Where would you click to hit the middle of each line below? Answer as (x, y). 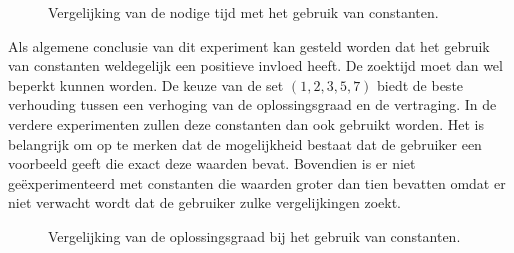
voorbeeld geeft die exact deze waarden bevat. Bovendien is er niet (212, 163)
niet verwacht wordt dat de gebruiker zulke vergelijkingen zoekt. (204, 202)
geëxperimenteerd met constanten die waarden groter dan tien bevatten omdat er (257, 182)
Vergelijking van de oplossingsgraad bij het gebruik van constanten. (254, 235)
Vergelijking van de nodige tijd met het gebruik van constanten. (243, 12)
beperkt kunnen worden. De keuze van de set (146, 84)
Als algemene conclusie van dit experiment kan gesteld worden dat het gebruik (249, 45)
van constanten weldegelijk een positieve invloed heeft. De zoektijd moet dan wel (255, 65)
